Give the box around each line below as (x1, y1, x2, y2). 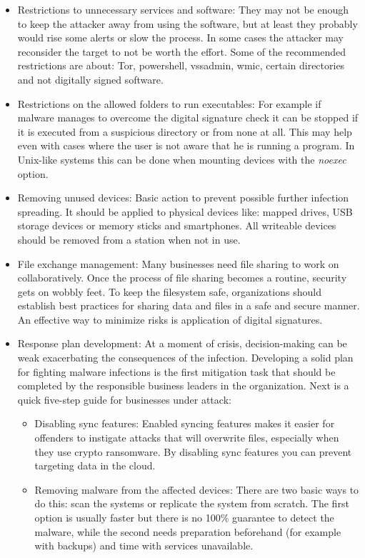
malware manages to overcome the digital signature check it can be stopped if (17, 110, 359, 125)
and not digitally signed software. (17, 71, 164, 86)
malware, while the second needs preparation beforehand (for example (34, 524, 341, 539)
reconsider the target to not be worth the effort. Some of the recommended (17, 44, 346, 59)
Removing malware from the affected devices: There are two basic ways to (34, 482, 359, 497)
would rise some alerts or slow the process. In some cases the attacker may (17, 30, 344, 45)
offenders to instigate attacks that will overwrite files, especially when (34, 430, 339, 445)
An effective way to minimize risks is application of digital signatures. (17, 312, 323, 327)
